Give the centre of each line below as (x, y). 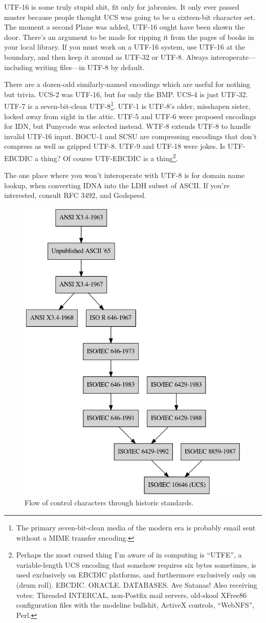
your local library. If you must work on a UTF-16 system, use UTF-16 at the (125, 47)
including (19, 67)
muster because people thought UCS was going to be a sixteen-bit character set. (130, 17)
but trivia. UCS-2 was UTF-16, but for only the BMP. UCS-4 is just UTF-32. (126, 94)
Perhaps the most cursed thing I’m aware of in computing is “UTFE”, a (129, 555)
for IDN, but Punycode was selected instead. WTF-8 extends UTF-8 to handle (128, 126)
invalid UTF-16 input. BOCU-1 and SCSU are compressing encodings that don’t (130, 136)
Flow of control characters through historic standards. (109, 503)
